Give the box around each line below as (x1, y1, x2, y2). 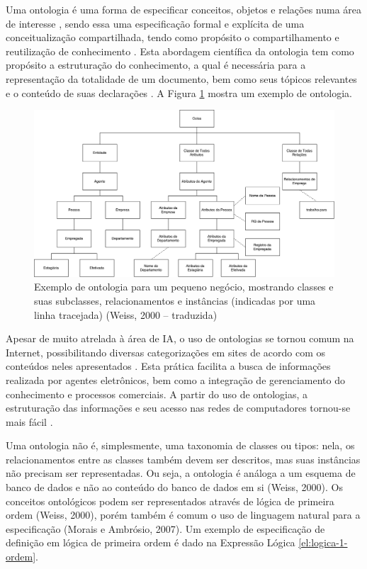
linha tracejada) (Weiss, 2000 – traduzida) (34, 307, 218, 322)
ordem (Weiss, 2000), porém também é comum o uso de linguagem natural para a (6, 507, 361, 522)
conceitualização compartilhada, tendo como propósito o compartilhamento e (6, 30, 339, 45)
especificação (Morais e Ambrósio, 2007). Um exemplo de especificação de (6, 521, 325, 536)
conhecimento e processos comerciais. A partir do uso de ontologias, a (6, 386, 308, 401)
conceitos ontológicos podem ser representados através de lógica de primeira (6, 493, 334, 508)
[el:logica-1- (298, 535, 348, 550)
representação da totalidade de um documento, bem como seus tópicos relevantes (6, 71, 357, 86)
